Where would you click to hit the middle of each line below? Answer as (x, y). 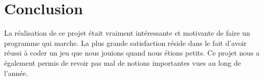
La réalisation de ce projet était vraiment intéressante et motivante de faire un (127, 33)
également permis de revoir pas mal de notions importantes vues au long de (123, 62)
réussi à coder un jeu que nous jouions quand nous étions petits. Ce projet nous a (132, 53)
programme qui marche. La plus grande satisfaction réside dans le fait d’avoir (126, 43)
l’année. (16, 73)
